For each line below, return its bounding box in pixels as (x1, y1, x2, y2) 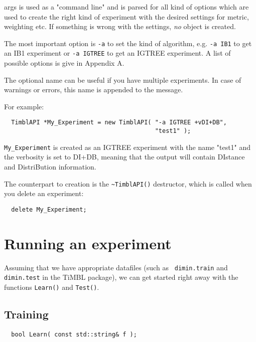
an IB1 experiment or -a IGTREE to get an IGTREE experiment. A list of (4, 48, 231, 58)
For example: (4, 101, 44, 111)
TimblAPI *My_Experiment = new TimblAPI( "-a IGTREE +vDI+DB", (11, 119, 227, 126)
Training (4, 306, 49, 322)
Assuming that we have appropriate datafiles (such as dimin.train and (4, 262, 228, 272)
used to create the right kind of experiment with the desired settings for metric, (4, 11, 249, 22)
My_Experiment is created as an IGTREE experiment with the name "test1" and (4, 141, 251, 152)
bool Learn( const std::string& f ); (11, 330, 137, 338)
